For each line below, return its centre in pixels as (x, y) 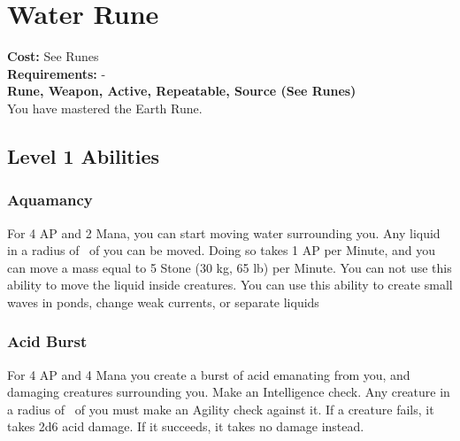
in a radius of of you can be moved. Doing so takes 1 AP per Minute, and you (222, 250)
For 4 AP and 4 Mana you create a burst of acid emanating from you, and (209, 374)
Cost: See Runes (53, 56)
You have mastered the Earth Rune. (105, 108)
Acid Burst (47, 341)
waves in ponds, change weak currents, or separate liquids (163, 302)
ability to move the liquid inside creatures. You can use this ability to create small (230, 285)
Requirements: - (57, 73)
